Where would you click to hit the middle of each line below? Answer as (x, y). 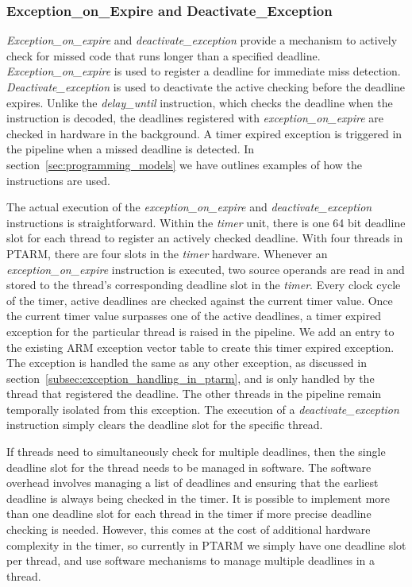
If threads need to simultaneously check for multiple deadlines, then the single (196, 452)
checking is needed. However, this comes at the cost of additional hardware (189, 529)
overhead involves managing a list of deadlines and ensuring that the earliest (193, 483)
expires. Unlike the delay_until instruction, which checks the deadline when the (200, 102)
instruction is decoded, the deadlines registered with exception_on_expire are (195, 118)
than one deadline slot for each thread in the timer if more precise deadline (189, 514)
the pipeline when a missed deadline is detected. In (131, 149)
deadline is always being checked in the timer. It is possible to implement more (198, 498)
